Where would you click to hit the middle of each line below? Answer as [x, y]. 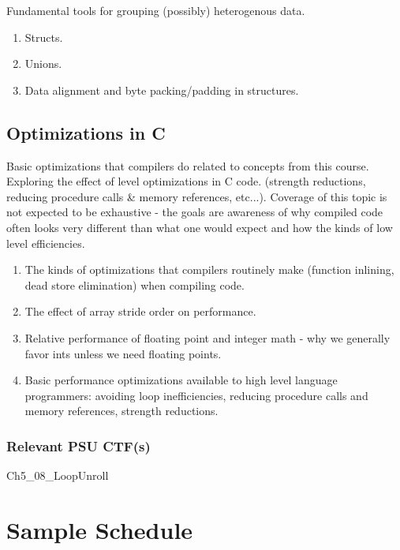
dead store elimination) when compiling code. [135, 284]
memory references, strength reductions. [121, 411]
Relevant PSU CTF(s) [79, 445]
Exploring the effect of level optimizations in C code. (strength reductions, [186, 181]
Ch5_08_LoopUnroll [58, 475]
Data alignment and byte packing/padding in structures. [162, 90]
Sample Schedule [100, 529]
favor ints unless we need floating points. [123, 353]
